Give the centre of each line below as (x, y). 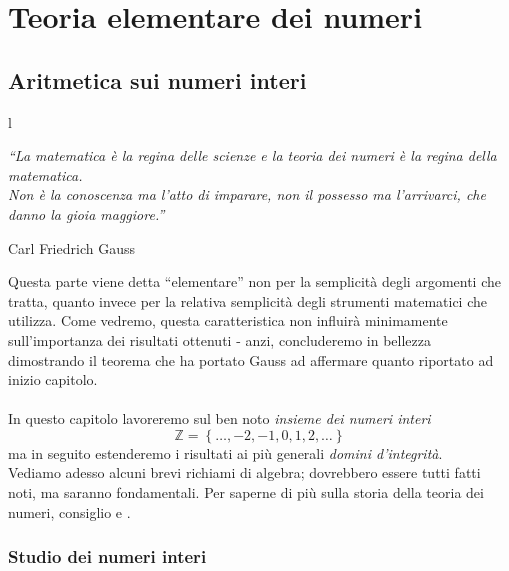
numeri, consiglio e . (69, 511)
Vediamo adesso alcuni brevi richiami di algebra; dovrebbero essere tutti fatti (244, 472)
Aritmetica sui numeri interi (157, 79)
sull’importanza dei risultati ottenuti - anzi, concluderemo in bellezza (220, 339)
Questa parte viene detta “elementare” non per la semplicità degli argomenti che (254, 281)
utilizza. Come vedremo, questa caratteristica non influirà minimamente (228, 320)
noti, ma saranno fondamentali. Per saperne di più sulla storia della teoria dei (246, 492)
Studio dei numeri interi (107, 556)
